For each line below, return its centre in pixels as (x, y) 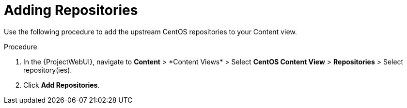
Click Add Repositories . (62, 85)
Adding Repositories (71, 10)
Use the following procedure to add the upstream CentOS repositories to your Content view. (150, 31)
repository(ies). (48, 70)
